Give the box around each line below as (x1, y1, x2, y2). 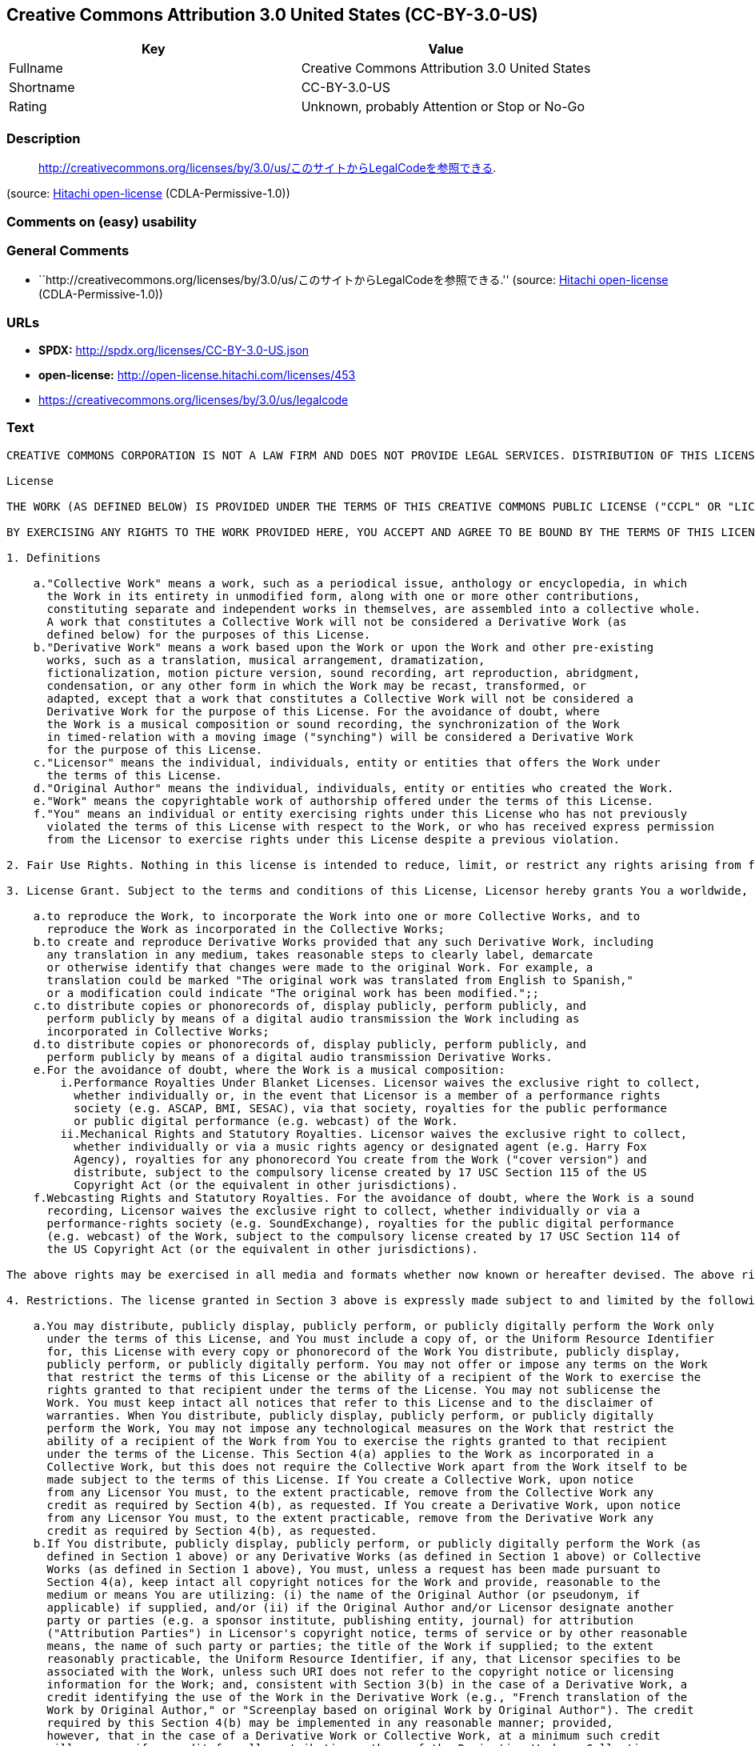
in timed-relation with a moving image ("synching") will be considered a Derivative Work (46, 730, 633, 743)
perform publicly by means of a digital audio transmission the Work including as (46, 1011, 580, 1025)
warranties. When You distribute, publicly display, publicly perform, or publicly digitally (46, 1408, 654, 1422)
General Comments (6, 242, 130, 258)
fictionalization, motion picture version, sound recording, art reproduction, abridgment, (46, 666, 641, 679)
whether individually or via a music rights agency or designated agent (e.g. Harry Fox (74, 1139, 647, 1153)
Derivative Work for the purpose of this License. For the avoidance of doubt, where (46, 704, 600, 718)
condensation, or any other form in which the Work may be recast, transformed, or (46, 679, 586, 692)
